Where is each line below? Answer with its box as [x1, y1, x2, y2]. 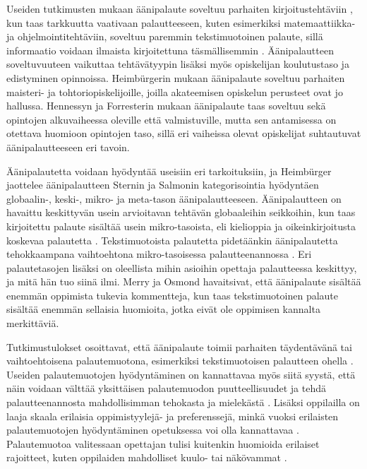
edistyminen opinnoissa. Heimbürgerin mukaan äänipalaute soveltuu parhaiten [6, 70, 345, 85]
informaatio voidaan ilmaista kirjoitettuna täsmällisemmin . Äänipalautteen [6, 42, 334, 57]
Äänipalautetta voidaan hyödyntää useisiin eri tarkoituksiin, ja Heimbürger [6, 163, 332, 178]
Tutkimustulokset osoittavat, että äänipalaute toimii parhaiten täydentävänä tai [6, 339, 352, 354]
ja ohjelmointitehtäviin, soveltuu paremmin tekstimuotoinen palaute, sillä [6, 29, 323, 44]
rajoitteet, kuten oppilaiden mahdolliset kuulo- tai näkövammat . [6, 450, 287, 465]
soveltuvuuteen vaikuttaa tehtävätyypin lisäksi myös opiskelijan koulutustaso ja [6, 57, 349, 71]
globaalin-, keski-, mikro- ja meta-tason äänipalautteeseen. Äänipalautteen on [6, 191, 342, 206]
